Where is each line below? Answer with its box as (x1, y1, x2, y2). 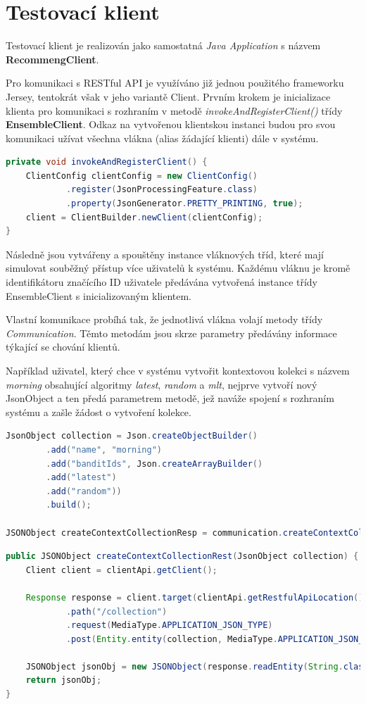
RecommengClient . (6, 51, 99, 66)
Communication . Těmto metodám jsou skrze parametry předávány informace (6, 325, 337, 340)
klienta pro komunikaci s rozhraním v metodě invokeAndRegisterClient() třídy (6, 103, 343, 118)
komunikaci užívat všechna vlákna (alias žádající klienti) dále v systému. (6, 130, 319, 145)
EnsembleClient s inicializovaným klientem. (6, 288, 191, 303)
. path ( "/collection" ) (65, 606, 168, 617)
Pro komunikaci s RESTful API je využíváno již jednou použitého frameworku (6, 75, 344, 90)
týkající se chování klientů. (6, 339, 120, 354)
